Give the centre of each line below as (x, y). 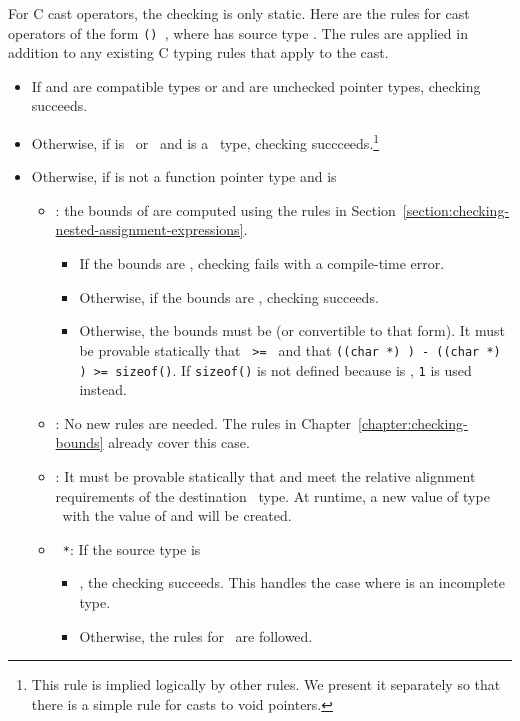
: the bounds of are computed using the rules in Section (225, 209)
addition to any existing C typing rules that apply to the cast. (198, 52)
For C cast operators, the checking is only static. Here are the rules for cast (239, 13)
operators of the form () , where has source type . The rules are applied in (238, 32)
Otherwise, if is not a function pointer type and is (184, 176)
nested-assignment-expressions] (149, 229)
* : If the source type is (131, 548)
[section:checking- (456, 209)
